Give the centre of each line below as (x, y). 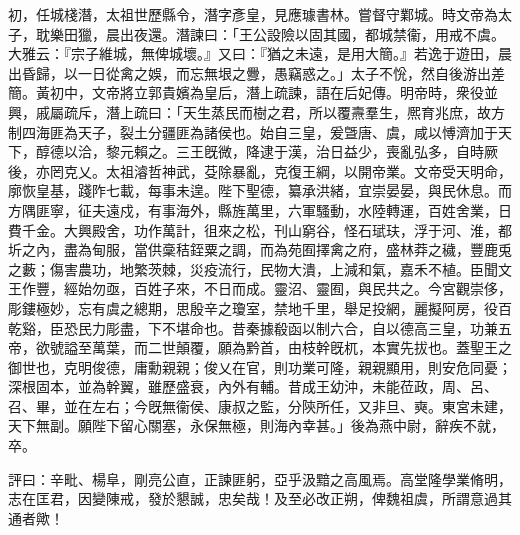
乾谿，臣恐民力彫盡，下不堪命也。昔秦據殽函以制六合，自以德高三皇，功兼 (253, 327)
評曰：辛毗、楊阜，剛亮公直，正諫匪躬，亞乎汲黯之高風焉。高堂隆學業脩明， (260, 478)
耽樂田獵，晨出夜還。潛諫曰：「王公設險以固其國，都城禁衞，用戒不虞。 (270, 33)
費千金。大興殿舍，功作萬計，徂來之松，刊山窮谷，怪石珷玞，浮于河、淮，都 (260, 229)
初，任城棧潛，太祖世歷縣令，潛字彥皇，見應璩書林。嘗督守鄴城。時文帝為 (253, 14)
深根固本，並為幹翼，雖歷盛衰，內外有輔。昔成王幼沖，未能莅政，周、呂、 (253, 386)
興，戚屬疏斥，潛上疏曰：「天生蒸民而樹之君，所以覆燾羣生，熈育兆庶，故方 (256, 111)
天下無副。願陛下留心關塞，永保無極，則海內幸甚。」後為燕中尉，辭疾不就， (256, 425)
